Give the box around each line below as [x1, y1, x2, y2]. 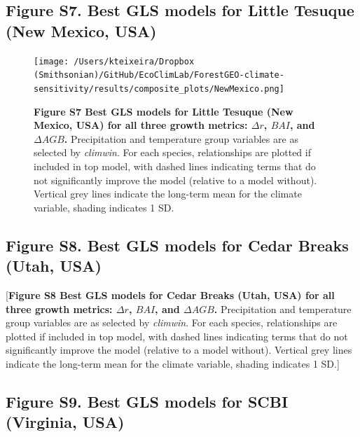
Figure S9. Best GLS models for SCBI [6, 390, 289, 412]
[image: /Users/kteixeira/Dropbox [34, 56, 195, 67]
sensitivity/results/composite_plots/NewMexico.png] [34, 83, 284, 94]
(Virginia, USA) [6, 411, 125, 433]
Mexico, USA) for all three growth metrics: [34, 118, 248, 132]
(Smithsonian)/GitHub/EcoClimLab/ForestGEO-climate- [34, 70, 284, 81]
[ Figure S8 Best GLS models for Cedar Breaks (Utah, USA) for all [6, 287, 335, 302]
